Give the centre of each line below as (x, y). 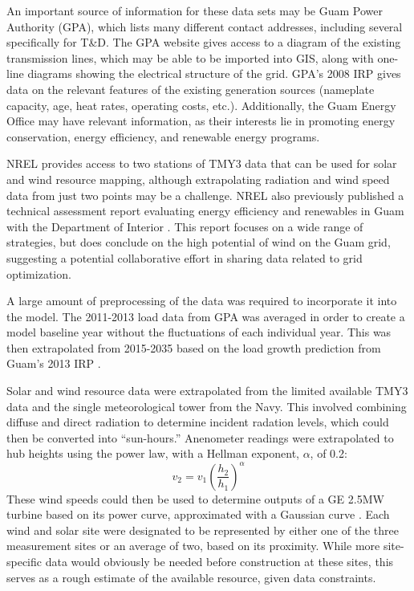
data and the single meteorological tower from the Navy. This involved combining (207, 406)
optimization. (39, 273)
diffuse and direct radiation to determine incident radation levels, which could (198, 422)
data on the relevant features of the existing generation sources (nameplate (191, 89)
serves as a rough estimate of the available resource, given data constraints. (191, 577)
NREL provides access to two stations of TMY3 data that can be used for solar (202, 163)
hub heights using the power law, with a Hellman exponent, (153, 453)
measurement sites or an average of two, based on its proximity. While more (193, 546)
